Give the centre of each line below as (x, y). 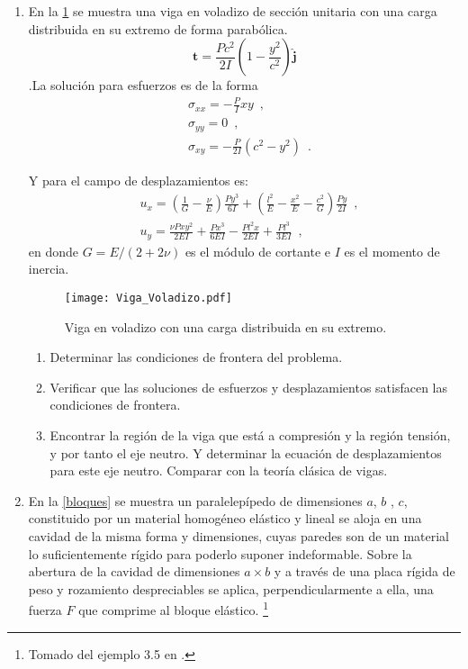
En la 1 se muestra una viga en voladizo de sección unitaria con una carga (233, 11)
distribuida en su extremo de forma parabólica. (158, 28)
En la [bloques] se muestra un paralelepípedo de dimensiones (195, 500)
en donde (54, 251)
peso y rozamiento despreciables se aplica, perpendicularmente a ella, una (231, 588)
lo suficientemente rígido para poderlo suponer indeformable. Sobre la (220, 553)
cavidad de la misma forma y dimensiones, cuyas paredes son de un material (239, 536)
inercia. (49, 269)
